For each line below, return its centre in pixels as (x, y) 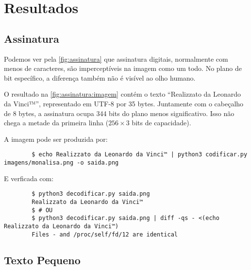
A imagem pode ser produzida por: (56, 139)
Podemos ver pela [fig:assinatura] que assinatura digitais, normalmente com (116, 59)
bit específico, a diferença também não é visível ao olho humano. (100, 77)
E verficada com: (29, 178)
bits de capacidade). (161, 123)
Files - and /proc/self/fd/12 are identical (105, 234)
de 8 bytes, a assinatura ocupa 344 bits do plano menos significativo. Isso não (119, 113)
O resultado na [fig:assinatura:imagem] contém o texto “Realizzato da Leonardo (123, 94)
